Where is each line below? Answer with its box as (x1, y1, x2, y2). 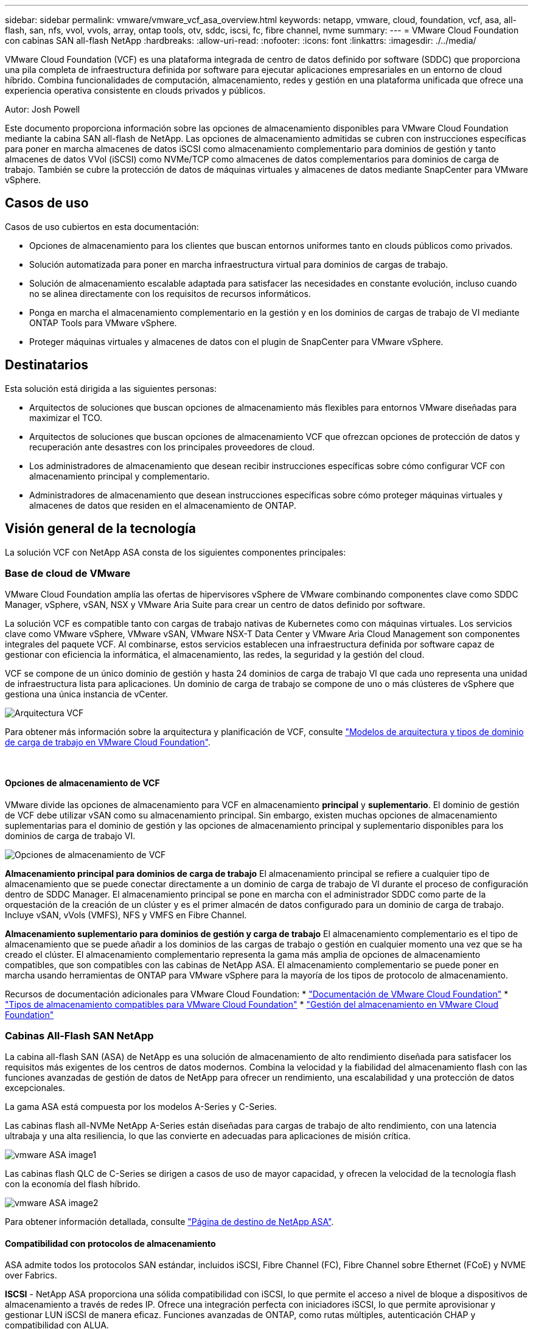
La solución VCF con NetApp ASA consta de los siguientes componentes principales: (5, 546, 346, 557)
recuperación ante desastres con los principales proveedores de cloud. (29, 441, 315, 452)
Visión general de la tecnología (5, 521, 196, 537)
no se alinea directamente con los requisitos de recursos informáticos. (29, 288, 311, 299)
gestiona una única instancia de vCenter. (5, 689, 169, 700)
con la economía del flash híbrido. (5, 1179, 141, 1190)
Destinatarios (5, 357, 89, 373)
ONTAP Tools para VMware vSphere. (29, 317, 177, 328)
